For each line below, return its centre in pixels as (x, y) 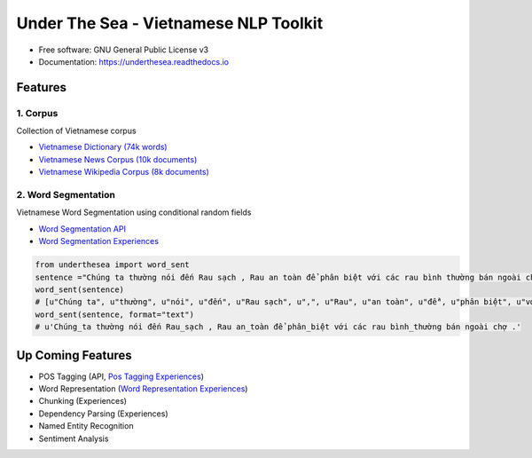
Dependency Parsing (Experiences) (103, 414)
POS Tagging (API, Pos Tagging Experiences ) (121, 376)
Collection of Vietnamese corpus (76, 131)
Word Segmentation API (82, 229)
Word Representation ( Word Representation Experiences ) (143, 389)
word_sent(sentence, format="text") (115, 314)
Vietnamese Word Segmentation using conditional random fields (134, 212)
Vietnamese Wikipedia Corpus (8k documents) (124, 172)
